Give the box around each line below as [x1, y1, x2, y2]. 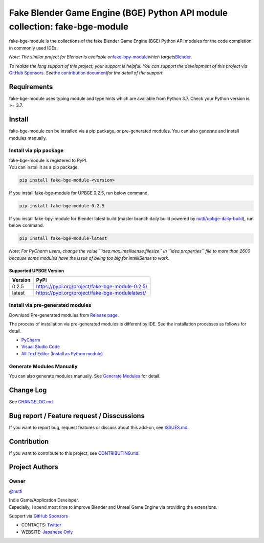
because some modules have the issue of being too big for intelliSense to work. [9, 255, 170, 261]
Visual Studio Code [21, 344, 60, 350]
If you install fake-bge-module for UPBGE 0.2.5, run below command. [9, 190, 149, 196]
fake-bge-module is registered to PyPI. [9, 157, 88, 163]
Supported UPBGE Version [9, 268, 65, 273]
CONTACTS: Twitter [21, 522, 62, 528]
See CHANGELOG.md [9, 398, 53, 404]
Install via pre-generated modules [9, 302, 91, 309]
